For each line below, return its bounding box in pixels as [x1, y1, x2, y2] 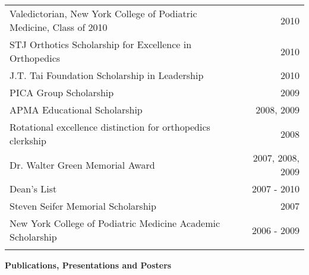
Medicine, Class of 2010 [10, 20, 108, 34]
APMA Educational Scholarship [10, 103, 143, 116]
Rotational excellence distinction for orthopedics [10, 120, 210, 134]
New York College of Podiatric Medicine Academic [10, 216, 220, 230]
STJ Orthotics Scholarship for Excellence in [10, 37, 192, 51]
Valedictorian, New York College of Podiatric [10, 7, 197, 20]
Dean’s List [10, 182, 57, 195]
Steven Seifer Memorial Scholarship [10, 199, 156, 213]
